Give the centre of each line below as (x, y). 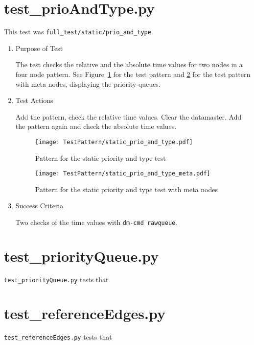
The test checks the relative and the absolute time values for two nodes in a (129, 64)
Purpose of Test (39, 48)
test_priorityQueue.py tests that (56, 279)
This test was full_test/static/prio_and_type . (79, 32)
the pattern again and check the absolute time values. (96, 126)
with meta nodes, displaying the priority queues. (88, 84)
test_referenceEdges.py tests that (58, 336)
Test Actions (34, 100)
